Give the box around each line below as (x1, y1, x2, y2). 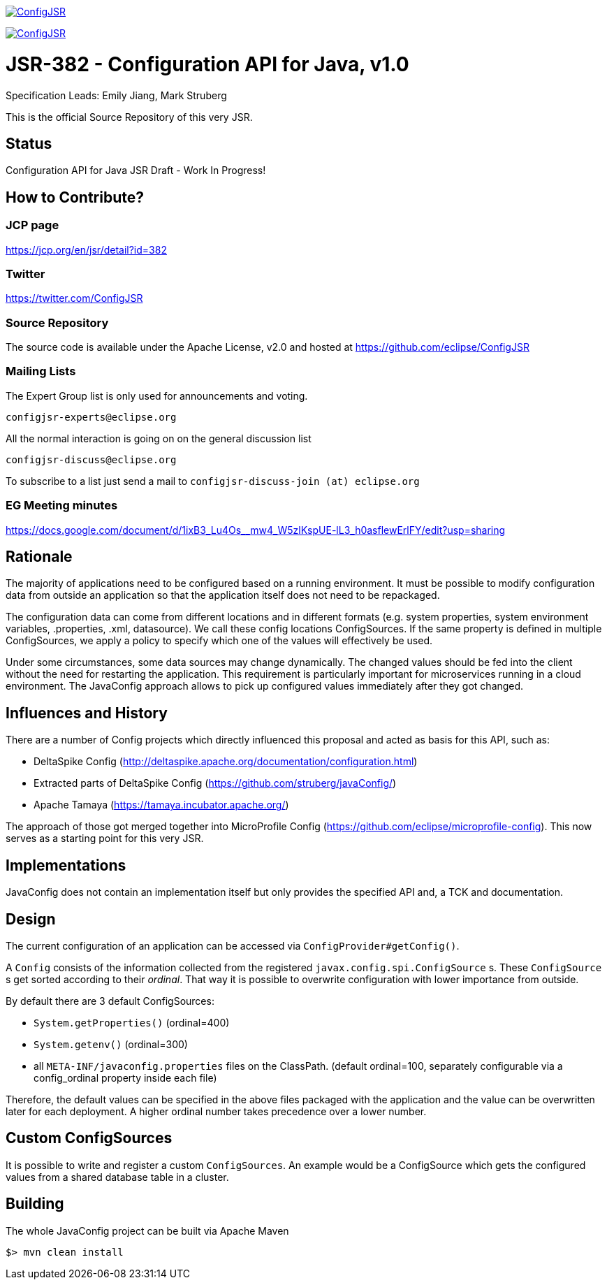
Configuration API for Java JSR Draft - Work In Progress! (6, 164, 266, 177)
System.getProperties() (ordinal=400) (34, 1016, 230, 1029)
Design (6, 910, 56, 928)
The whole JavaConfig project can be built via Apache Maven (6, 1224, 289, 1237)
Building (6, 1195, 64, 1213)
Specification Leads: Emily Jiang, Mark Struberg (6, 89, 227, 101)
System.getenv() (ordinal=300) (34, 1038, 188, 1050)
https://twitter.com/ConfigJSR (6, 292, 143, 305)
